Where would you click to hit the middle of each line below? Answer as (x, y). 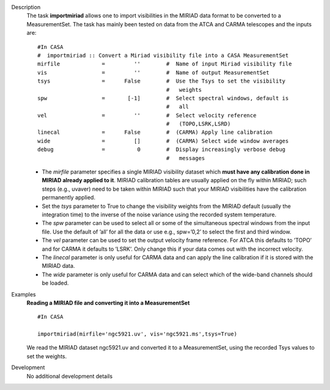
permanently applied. (69, 197)
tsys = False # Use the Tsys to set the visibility (162, 81)
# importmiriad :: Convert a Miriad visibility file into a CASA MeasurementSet (163, 55)
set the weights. (47, 356)
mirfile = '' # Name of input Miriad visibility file (165, 64)
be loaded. (55, 283)
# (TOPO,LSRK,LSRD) (198, 124)
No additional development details (70, 376)
